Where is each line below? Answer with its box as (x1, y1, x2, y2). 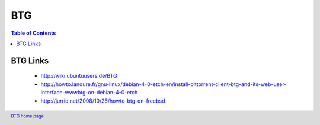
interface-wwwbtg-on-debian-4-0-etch (40, 89, 138, 96)
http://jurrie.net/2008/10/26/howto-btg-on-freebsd (40, 97, 165, 104)
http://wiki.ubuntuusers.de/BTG (40, 73, 118, 80)
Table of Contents (11, 29, 56, 37)
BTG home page (11, 113, 44, 119)
